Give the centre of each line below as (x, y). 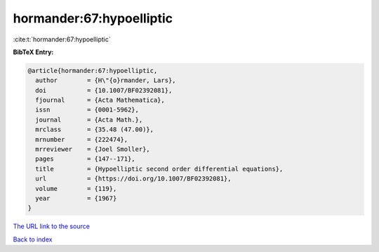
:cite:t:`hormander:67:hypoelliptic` (62, 39)
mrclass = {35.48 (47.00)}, (95, 130)
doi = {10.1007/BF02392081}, (104, 90)
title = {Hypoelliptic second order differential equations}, (159, 169)
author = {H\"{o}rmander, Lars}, (106, 80)
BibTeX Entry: (33, 52)
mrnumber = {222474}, (82, 139)
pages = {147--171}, (86, 159)
